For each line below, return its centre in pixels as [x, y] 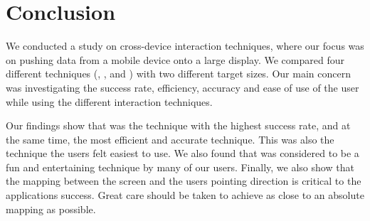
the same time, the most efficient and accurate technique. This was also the [170, 139]
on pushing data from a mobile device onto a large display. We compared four [175, 59]
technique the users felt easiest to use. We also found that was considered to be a [183, 153]
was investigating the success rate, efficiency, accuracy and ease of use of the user [183, 87]
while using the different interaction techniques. [109, 101]
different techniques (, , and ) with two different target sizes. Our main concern [178, 74]
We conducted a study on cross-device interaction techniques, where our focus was [185, 46]
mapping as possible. [51, 209]
